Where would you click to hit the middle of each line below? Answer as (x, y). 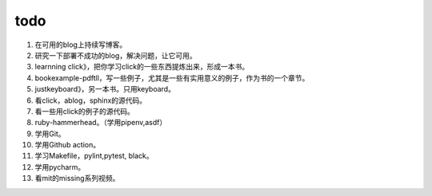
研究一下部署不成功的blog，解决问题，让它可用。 (116, 55)
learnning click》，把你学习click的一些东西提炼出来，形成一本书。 (142, 67)
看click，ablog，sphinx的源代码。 (91, 100)
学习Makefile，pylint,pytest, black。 (94, 156)
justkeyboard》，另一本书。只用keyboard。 (105, 89)
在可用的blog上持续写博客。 (81, 45)
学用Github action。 (67, 145)
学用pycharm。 (60, 167)
